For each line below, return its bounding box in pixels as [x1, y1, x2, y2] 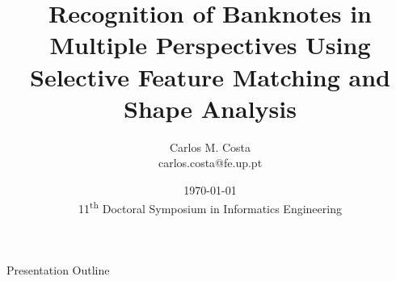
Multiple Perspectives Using [49, 28, 371, 61]
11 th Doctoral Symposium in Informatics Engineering [78, 198, 342, 217]
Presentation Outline [6, 261, 110, 278]
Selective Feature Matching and [30, 60, 390, 93]
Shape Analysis [124, 91, 297, 124]
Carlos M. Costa [169, 138, 251, 155]
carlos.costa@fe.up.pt [158, 154, 263, 171]
